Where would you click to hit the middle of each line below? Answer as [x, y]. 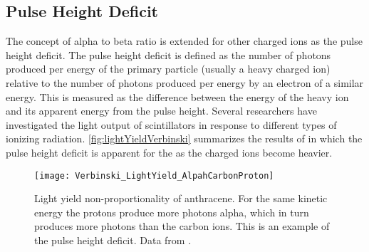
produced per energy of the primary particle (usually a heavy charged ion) [168, 69]
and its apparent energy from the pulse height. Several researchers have [161, 111]
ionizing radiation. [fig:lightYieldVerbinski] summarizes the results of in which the [184, 138]
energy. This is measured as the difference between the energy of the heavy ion [177, 96]
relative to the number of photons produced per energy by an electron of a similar [185, 82]
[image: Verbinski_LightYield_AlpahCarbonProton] [154, 175]
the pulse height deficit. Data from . [113, 240]
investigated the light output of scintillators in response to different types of [171, 124]
